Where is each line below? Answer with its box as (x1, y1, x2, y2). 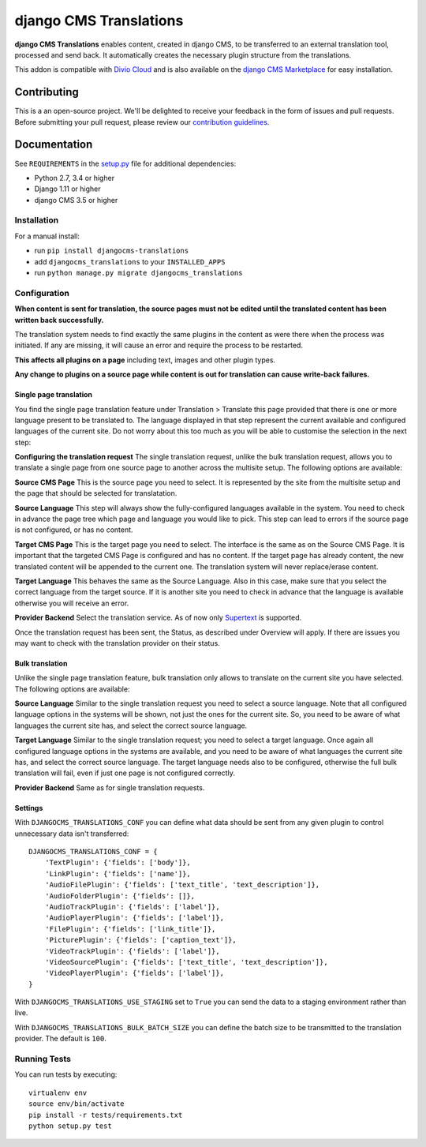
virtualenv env (28, 1088, 88, 1097)
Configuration (14, 287, 70, 298)
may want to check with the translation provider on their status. (14, 638, 220, 647)
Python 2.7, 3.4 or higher (34, 173, 114, 182)
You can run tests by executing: (14, 1070, 118, 1079)
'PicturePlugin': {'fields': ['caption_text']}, (44, 935, 237, 945)
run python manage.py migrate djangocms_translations (34, 268, 243, 278)
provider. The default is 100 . (14, 1034, 106, 1044)
